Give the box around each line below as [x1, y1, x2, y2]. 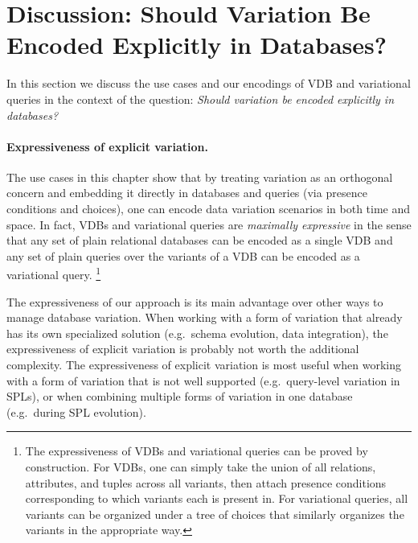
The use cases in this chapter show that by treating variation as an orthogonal [6, 168, 393, 185]
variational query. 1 [6, 264, 101, 283]
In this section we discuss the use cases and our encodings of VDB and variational [6, 75, 411, 92]
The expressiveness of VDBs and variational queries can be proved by [25, 442, 368, 459]
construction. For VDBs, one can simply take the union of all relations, [25, 459, 376, 475]
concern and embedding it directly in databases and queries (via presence [6, 184, 367, 201]
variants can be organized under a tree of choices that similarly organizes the [25, 505, 404, 522]
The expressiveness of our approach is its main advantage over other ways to [6, 293, 383, 310]
